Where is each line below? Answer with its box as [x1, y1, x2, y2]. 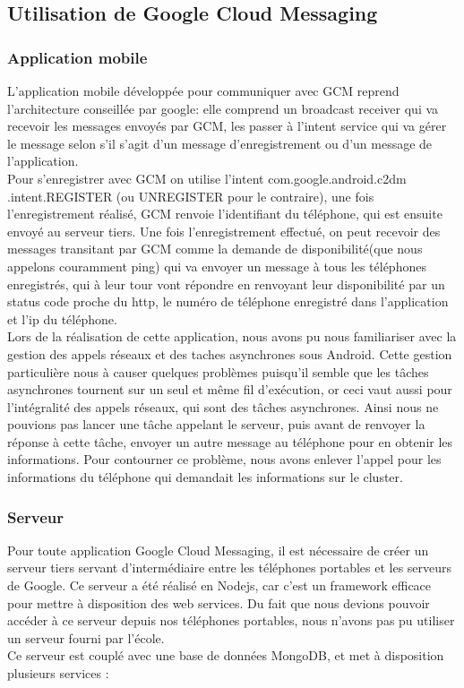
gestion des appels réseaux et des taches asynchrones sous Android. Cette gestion [7, 344, 452, 363]
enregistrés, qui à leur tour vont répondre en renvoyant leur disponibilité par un [7, 274, 445, 293]
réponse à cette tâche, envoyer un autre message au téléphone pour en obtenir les [7, 432, 453, 451]
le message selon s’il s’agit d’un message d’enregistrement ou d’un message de [7, 133, 433, 152]
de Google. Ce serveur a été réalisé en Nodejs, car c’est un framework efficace [7, 576, 432, 595]
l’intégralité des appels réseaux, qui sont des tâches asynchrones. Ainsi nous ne [7, 397, 439, 416]
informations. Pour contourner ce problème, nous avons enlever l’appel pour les [7, 450, 442, 469]
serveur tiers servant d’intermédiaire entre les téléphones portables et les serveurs [7, 558, 452, 577]
